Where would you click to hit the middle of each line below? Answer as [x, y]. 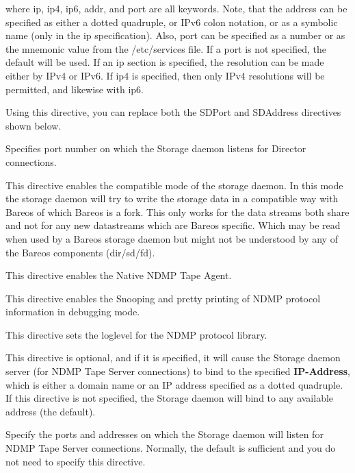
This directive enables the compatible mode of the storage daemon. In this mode [174, 185]
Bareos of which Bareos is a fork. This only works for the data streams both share [177, 211]
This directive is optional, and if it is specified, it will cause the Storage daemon [173, 357]
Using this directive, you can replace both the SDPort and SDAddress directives [173, 112]
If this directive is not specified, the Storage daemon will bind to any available [170, 398]
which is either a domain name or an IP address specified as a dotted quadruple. [174, 384]
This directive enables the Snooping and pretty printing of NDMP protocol [163, 298]
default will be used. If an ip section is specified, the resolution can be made [165, 62]
